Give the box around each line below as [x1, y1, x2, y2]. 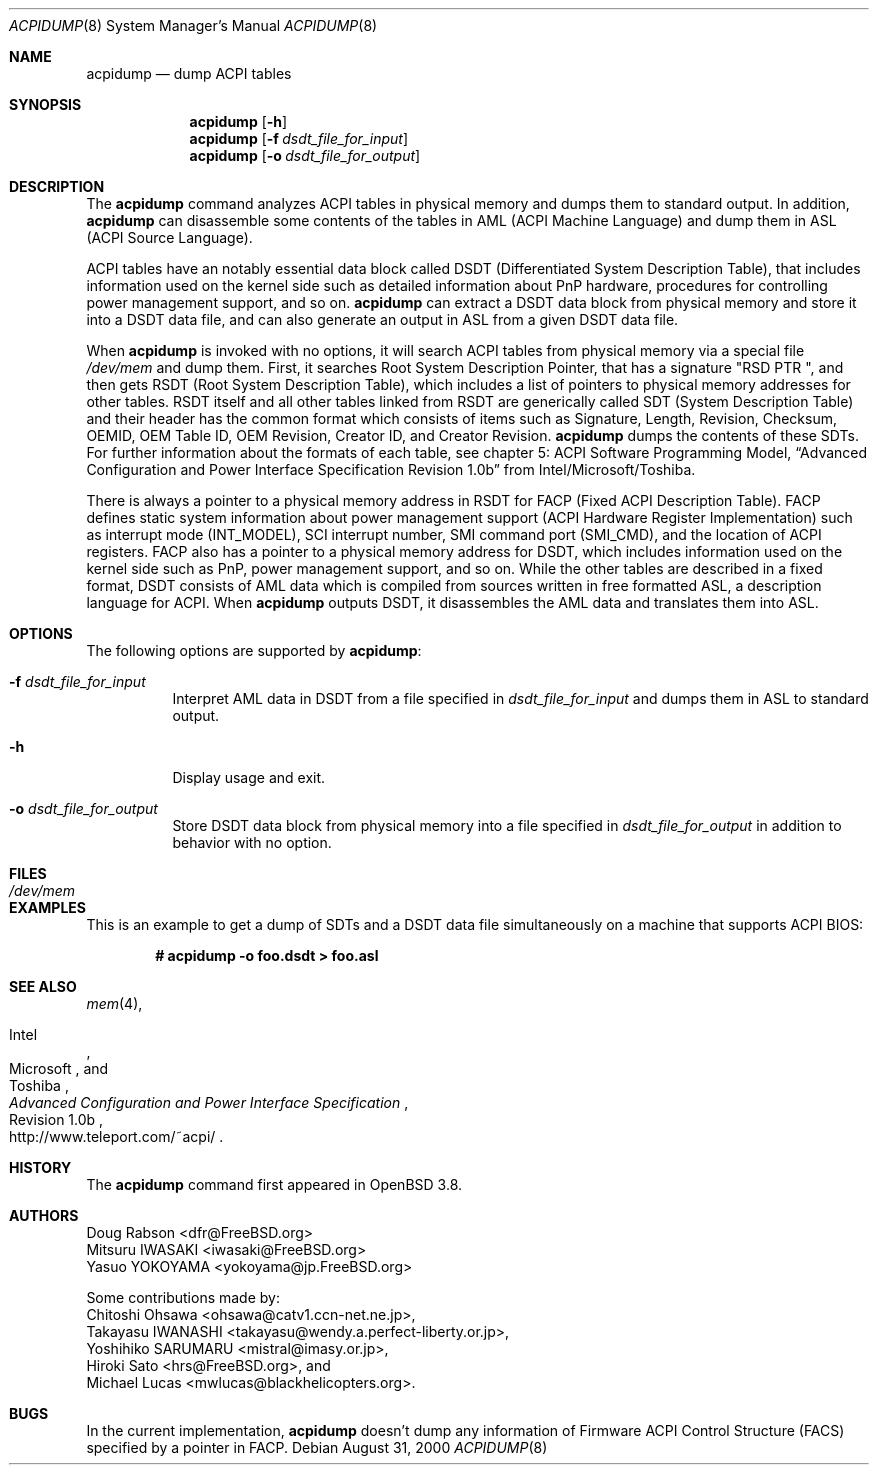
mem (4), [86, 995, 143, 1012]
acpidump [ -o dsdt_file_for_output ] [189, 147, 421, 164]
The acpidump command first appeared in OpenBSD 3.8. [86, 1176, 463, 1193]
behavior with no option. [172, 834, 332, 851]
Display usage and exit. [172, 769, 326, 786]
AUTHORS [9, 1207, 79, 1224]
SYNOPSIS [9, 96, 82, 113]
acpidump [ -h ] [189, 113, 288, 130]
